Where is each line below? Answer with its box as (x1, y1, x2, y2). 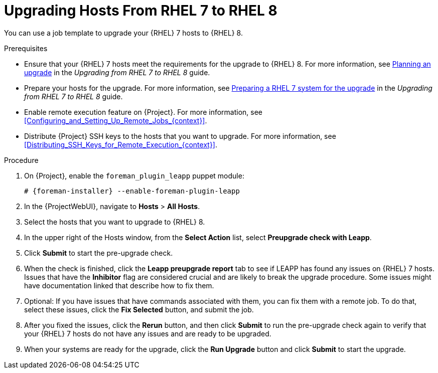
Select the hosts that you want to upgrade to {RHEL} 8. (24, 217, 205, 226)
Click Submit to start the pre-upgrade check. (24, 248, 173, 257)
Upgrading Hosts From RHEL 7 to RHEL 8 (4, 2, 277, 19)
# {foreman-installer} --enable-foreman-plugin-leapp (24, 186, 240, 195)
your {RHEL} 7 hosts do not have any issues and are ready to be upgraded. (24, 329, 271, 338)
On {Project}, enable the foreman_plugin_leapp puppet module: (24, 171, 244, 180)
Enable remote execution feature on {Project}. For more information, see (24, 107, 263, 116)
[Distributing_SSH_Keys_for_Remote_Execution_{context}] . (24, 140, 218, 149)
